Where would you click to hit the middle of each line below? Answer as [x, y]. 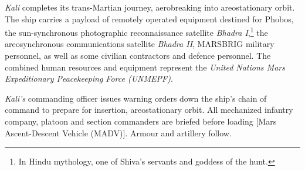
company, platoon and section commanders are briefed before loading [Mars [141, 121]
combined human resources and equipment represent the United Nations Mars [145, 67]
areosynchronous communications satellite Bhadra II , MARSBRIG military [140, 44]
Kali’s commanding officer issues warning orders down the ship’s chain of [136, 98]
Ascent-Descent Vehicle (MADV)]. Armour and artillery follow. [118, 133]
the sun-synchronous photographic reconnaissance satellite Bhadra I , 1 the [136, 31]
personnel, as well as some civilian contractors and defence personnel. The [138, 56]
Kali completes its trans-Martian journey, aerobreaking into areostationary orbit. [150, 7]
